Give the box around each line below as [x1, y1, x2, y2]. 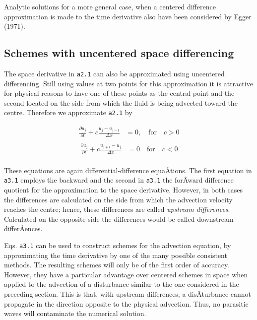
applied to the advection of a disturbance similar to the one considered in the [4, 279, 239, 289]
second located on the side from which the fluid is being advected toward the [4, 97, 238, 108]
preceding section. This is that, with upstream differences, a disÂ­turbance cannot [4, 288, 251, 299]
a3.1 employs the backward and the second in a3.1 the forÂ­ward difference [4, 175, 234, 185]
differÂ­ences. [4, 223, 43, 234]
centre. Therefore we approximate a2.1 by [4, 107, 132, 118]
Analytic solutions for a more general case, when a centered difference [4, 1, 216, 11]
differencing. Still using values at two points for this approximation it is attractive [4, 78, 253, 88]
